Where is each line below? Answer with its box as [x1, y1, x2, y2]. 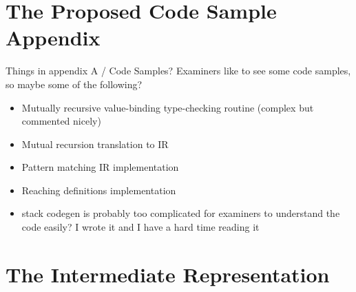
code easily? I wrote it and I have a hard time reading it [21, 220, 260, 234]
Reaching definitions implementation [21, 182, 176, 197]
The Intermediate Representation [6, 260, 330, 288]
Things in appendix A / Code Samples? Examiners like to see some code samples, [6, 63, 351, 78]
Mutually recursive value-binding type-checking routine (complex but [21, 100, 314, 114]
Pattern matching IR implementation [21, 160, 179, 174]
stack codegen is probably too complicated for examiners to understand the [21, 206, 340, 220]
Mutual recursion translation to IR [21, 136, 169, 151]
